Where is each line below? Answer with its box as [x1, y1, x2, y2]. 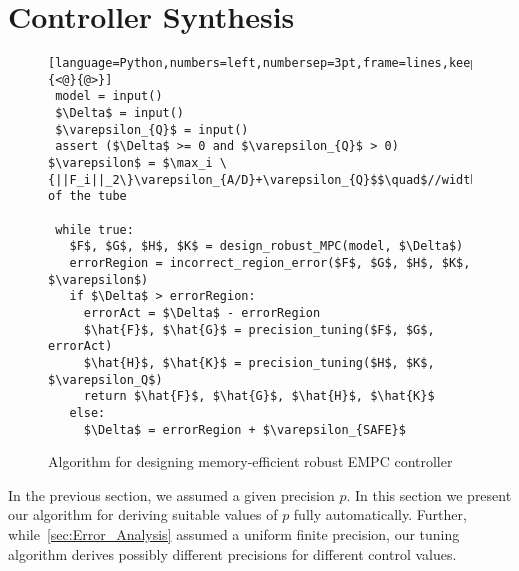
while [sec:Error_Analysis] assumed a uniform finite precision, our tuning [8, 524, 460, 544]
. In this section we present [346, 484, 512, 505]
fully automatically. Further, [293, 504, 467, 525]
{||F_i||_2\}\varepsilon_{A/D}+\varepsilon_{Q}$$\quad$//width [48, 172, 478, 187]
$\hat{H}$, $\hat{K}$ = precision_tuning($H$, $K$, [83, 355, 435, 370]
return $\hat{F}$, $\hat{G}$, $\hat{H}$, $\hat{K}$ [83, 389, 435, 404]
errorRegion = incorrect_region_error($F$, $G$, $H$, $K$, [69, 256, 471, 270]
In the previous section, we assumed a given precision [8, 484, 335, 505]
